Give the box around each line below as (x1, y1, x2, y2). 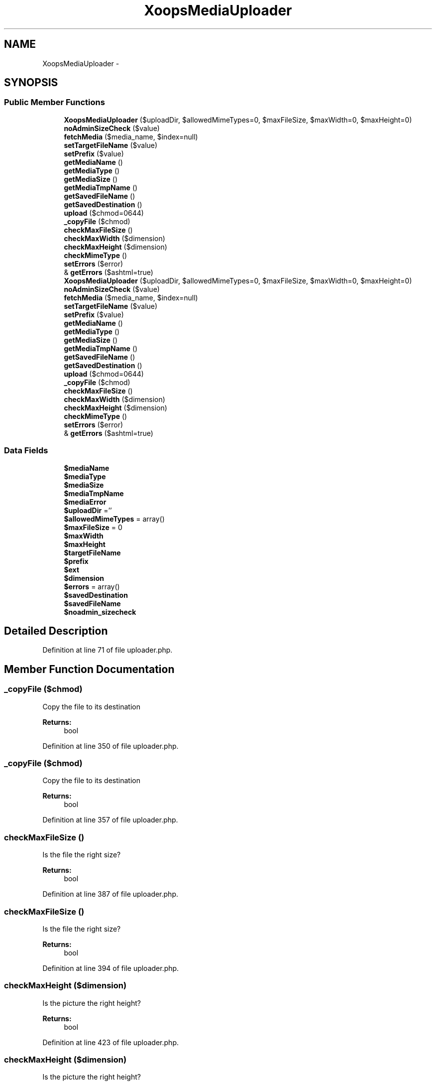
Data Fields (4, 445, 48, 456)
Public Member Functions (4, 97, 105, 108)
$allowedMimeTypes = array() (64, 514, 165, 523)
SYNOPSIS (4, 76, 58, 89)
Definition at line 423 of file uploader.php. (42, 1038, 179, 1047)
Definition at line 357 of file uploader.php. (42, 815, 178, 824)
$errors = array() (64, 582, 120, 591)
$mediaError (64, 497, 107, 506)
